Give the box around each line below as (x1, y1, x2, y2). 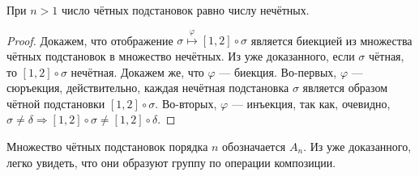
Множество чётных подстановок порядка (6, 137, 208, 154)
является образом (302, 79, 388, 96)
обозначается (222, 137, 286, 154)
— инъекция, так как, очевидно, (231, 94, 391, 111)
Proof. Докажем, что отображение (6, 31, 173, 48)
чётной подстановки (6, 94, 105, 111)
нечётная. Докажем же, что (71, 63, 204, 80)
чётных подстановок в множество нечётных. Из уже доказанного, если (6, 47, 355, 64)
